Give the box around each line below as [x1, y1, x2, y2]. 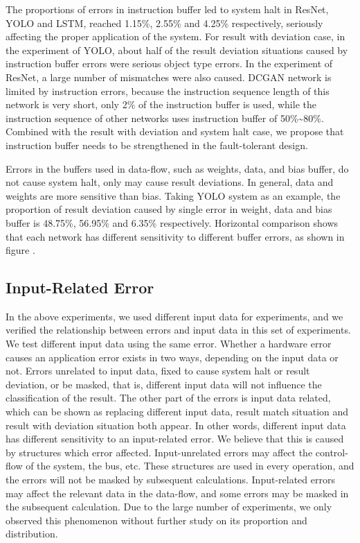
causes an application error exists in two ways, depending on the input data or [6, 350, 339, 364]
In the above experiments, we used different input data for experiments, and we [6, 309, 343, 323]
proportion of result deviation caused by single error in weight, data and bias [6, 202, 332, 216]
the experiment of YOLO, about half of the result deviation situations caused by [6, 42, 348, 57]
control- [315, 445, 348, 459]
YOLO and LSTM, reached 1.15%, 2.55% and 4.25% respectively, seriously [6, 15, 323, 30]
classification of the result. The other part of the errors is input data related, [6, 390, 331, 405]
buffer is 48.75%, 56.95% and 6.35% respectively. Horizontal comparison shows [6, 215, 339, 230]
